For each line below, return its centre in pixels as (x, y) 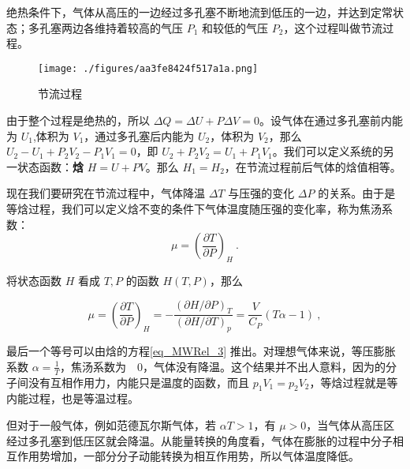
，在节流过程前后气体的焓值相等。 (313, 166)
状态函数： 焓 (50, 166)
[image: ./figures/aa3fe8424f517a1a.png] (148, 68)
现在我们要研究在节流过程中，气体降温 (106, 193)
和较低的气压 (235, 27)
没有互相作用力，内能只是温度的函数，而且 (138, 382)
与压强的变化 (261, 193)
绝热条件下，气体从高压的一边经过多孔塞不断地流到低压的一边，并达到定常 (199, 12)
